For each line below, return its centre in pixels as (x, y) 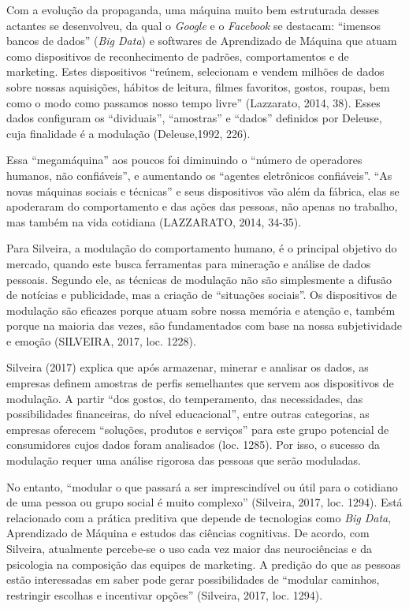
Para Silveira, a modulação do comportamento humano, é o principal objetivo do (202, 248)
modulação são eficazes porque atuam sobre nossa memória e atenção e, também (201, 310)
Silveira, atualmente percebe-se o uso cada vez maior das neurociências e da (189, 548)
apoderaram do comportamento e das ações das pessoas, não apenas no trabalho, (202, 206)
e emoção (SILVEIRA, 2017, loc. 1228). (101, 340)
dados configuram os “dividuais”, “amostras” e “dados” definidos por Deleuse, (194, 118)
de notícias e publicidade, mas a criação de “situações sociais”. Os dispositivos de (202, 295)
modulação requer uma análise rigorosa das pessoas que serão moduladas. (184, 460)
